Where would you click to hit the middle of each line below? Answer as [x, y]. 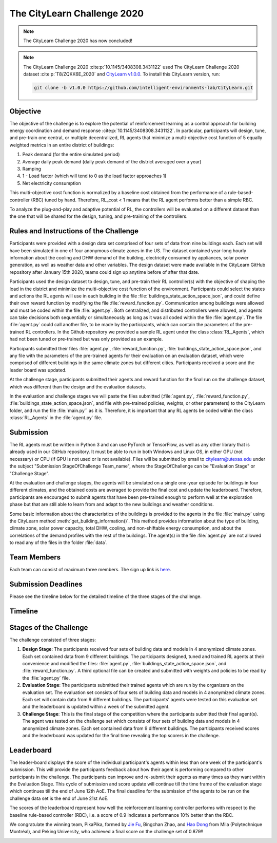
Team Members [35, 557]
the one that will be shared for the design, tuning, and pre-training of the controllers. [98, 216]
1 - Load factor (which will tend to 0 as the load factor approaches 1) [94, 176]
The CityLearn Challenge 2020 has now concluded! [78, 41]
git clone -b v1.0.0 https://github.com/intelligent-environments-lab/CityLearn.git [144, 88]
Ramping [32, 168]
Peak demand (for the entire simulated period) [71, 155]
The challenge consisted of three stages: [53, 640]
